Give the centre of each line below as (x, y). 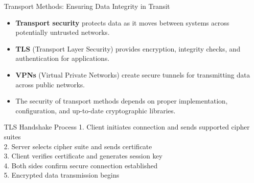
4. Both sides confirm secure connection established (81, 165)
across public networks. (50, 84)
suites (12, 136)
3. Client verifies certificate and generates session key (83, 156)
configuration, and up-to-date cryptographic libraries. (95, 110)
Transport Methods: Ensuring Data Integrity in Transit (87, 6)
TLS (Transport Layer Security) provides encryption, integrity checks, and (128, 48)
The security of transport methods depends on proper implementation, (121, 101)
